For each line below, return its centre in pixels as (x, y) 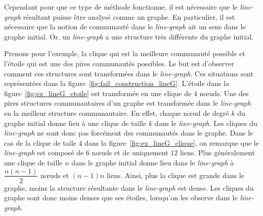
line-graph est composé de (44, 153)
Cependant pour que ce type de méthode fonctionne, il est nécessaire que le (121, 7)
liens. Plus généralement (217, 153)
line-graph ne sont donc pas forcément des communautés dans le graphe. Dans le (129, 133)
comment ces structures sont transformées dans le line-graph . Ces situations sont (129, 73)
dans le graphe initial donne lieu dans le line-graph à (153, 162)
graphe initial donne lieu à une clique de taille (75, 123)
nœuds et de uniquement (130, 153)
